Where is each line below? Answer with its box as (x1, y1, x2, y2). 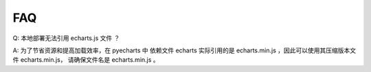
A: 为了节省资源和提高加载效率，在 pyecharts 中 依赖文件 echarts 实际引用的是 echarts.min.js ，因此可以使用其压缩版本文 (12, 46, 357, 54)
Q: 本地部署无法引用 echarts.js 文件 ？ (12, 34, 120, 42)
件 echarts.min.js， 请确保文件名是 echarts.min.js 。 (12, 56, 159, 64)
